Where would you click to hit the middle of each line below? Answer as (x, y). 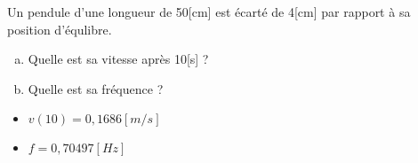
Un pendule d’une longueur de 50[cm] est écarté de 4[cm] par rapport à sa (209, 12)
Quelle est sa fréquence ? (96, 88)
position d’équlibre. (60, 29)
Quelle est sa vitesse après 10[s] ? (118, 59)
